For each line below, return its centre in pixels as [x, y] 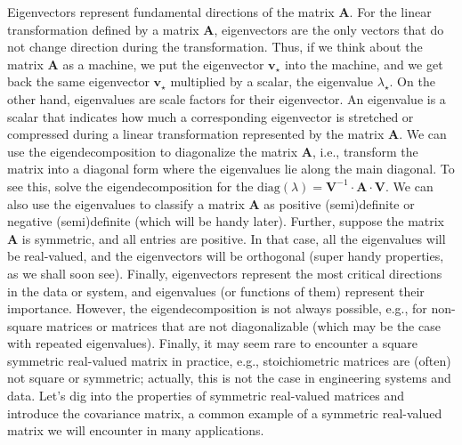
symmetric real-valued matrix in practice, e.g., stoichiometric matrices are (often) [229, 360]
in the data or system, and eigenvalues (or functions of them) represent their [216, 291]
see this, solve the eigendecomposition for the [130, 186]
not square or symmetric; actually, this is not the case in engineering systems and [229, 378]
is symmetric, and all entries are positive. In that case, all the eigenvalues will [234, 238]
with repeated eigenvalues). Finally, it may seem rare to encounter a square [213, 343]
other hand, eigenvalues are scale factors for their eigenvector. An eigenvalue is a [227, 98]
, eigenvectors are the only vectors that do [329, 29]
